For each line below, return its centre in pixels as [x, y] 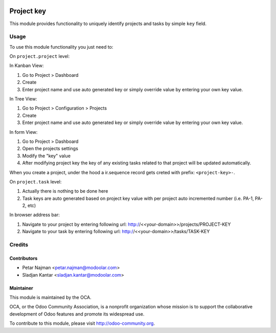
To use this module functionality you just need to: [61, 47]
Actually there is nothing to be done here [65, 191]
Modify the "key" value [47, 156]
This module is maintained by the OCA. [50, 297]
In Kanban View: [27, 66]
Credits [19, 245]
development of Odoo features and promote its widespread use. [77, 314]
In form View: [24, 132]
